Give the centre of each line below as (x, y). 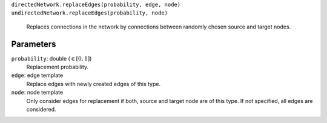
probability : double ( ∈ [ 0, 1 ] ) (51, 58)
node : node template (37, 92)
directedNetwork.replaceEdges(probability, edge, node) (96, 5)
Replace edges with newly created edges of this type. (93, 84)
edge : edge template (37, 75)
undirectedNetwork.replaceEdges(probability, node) (90, 13)
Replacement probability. (58, 67)
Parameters (34, 44)
